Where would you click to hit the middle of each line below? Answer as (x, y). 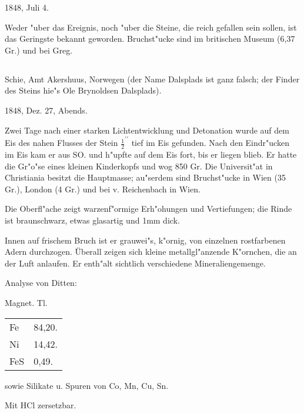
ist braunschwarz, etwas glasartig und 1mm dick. (92, 220)
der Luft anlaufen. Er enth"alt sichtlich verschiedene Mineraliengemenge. (135, 263)
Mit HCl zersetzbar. (41, 405)
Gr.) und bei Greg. (39, 50)
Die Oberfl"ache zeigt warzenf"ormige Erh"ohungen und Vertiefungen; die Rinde (148, 209)
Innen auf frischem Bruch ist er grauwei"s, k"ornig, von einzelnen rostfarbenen (145, 240)
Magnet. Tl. (26, 302)
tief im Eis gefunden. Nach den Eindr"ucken (210, 143)
